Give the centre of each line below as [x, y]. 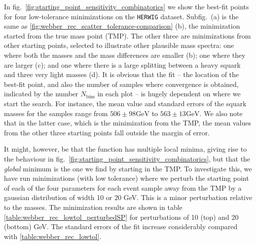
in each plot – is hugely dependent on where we [169, 94]
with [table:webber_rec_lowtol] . [53, 236]
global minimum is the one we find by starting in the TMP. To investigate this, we [128, 168]
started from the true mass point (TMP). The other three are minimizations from [128, 35]
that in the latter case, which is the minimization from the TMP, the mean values [128, 123]
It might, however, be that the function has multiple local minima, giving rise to [126, 149]
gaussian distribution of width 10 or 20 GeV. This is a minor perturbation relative [128, 197]
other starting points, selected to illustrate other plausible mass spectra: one [119, 45]
